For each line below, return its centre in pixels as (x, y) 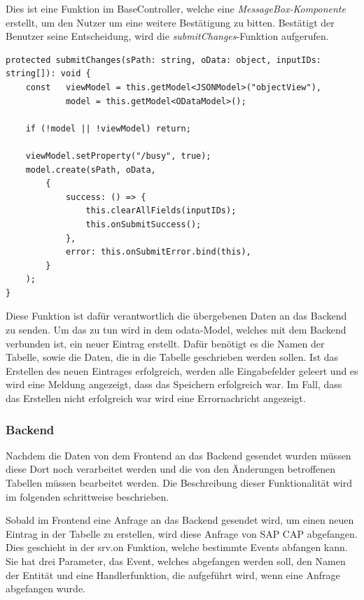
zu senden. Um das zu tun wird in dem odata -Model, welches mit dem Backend (176, 330)
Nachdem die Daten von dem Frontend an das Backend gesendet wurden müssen (178, 455)
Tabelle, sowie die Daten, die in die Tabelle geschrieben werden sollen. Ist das (172, 357)
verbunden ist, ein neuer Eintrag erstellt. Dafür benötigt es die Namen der (165, 343)
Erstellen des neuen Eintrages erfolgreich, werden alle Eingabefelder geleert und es (182, 370)
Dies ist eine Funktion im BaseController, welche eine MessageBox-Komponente (176, 8)
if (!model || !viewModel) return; (108, 128)
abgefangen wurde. (46, 588)
